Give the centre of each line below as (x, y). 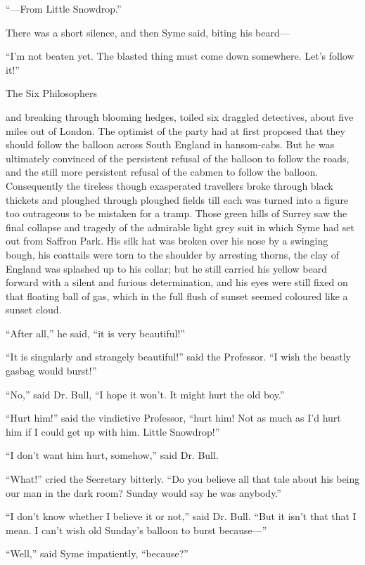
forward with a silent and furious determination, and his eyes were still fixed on (177, 282)
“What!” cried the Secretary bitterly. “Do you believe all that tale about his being (183, 479)
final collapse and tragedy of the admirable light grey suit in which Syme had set (180, 227)
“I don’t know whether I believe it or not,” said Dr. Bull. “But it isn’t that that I (181, 516)
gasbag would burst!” (51, 371)
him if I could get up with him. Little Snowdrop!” (113, 431)
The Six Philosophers (51, 93)
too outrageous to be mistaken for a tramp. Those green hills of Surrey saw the (177, 213)
